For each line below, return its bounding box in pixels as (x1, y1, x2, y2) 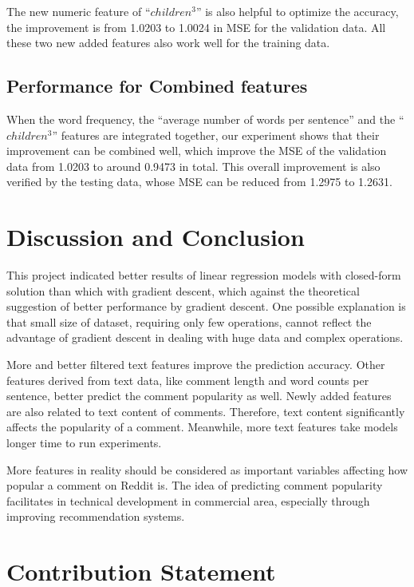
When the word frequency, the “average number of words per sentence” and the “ (6, 110, 404, 127)
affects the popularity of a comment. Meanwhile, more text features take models (6, 418, 398, 435)
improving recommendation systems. (6, 508, 185, 525)
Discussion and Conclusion (6, 220, 305, 253)
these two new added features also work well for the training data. (6, 34, 330, 51)
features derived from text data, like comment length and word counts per (6, 371, 369, 388)
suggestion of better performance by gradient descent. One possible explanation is (6, 298, 406, 315)
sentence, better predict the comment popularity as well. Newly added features (6, 387, 392, 404)
